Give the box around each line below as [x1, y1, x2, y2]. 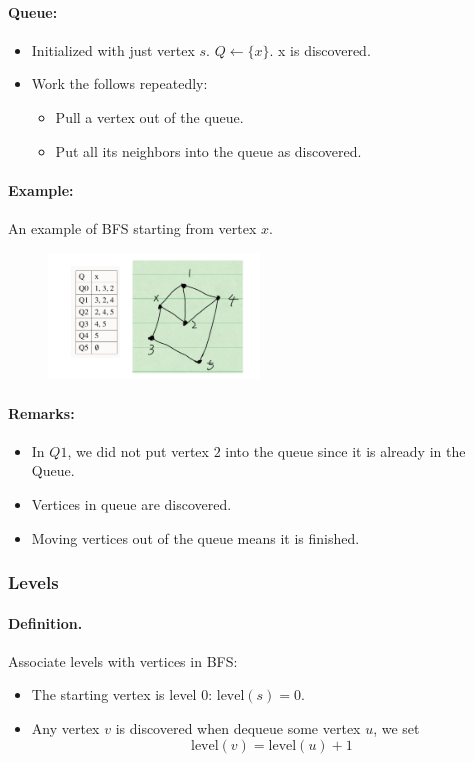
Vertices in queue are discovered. [31, 494, 232, 515]
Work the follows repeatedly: [31, 73, 208, 94]
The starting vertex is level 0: [31, 684, 213, 705]
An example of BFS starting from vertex [8, 217, 257, 238]
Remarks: [8, 402, 75, 423]
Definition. [8, 612, 83, 633]
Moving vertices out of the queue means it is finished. [31, 527, 360, 548]
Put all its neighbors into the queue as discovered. [55, 140, 362, 161]
